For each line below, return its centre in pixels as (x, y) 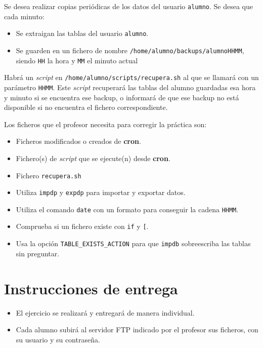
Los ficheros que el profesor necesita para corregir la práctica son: (105, 124)
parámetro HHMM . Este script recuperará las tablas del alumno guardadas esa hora (130, 87)
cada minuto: (24, 16)
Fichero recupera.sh (49, 175)
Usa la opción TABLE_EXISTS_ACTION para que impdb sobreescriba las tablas (133, 243)
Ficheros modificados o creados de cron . (78, 141)
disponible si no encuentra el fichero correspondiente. (86, 107)
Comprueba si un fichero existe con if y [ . (82, 226)
